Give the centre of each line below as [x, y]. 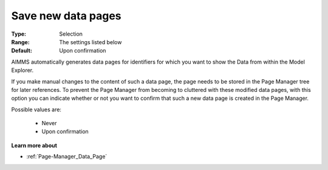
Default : [22, 51]
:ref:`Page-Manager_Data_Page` [67, 157]
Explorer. [22, 70]
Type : [19, 34]
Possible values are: [36, 110]
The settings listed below [91, 42]
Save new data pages [66, 16]
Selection [71, 34]
